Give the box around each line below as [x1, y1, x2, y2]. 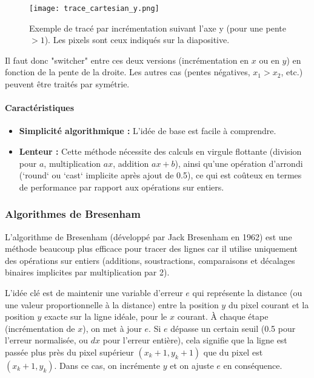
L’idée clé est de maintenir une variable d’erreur [5, 286, 183, 299]
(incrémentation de [5, 322, 75, 334]
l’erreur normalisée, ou [5, 334, 89, 346]
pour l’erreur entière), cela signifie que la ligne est [102, 334, 287, 346]
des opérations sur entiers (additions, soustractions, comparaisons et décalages [5, 254, 295, 266]
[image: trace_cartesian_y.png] [29, 4, 159, 13]
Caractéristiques [5, 101, 75, 114]
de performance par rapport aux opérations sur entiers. [19, 180, 224, 193]
